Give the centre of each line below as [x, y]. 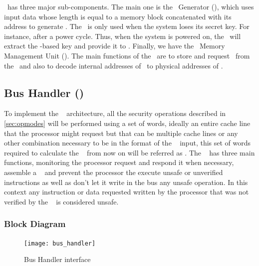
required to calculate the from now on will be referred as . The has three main [129, 152]
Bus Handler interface [57, 259]
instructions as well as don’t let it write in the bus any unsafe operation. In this [126, 182]
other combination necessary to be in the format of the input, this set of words [128, 143]
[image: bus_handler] [60, 243]
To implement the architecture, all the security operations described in [115, 113]
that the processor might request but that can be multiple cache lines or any [121, 133]
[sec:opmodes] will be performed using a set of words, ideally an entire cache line [127, 123]
